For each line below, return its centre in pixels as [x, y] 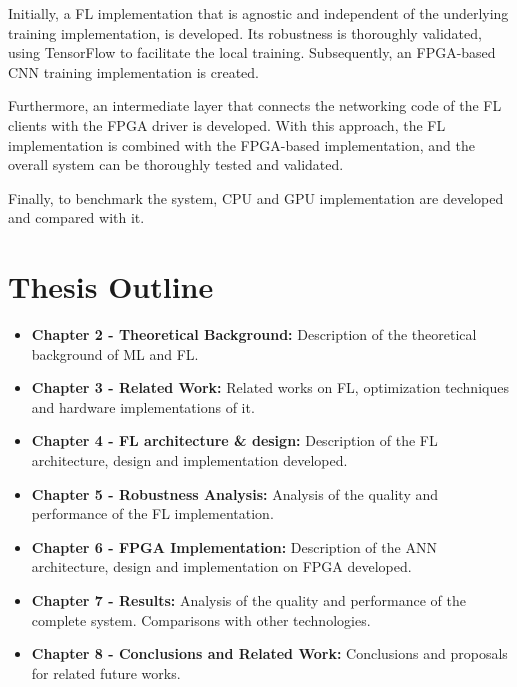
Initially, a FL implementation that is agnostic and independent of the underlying [258, 13]
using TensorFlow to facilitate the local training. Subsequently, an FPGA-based [252, 52]
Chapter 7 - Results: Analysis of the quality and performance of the [248, 600]
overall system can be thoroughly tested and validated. [176, 164]
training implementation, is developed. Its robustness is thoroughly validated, [245, 32]
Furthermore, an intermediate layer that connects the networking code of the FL [255, 105]
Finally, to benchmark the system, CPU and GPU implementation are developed [256, 197]
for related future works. [106, 672]
